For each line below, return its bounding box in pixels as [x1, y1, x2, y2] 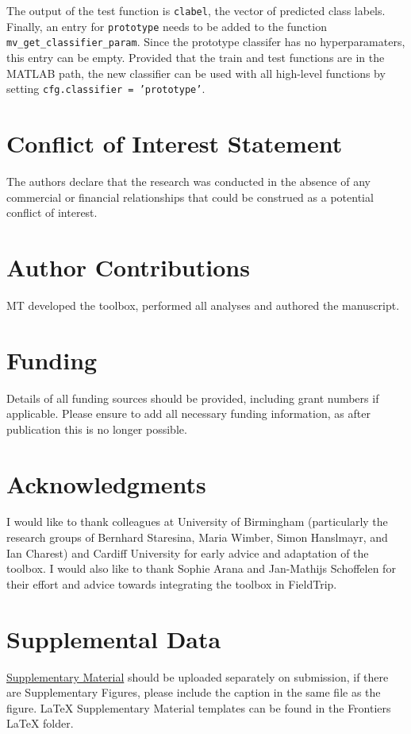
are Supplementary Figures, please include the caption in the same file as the [6, 684, 381, 701]
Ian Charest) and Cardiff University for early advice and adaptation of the [6, 544, 369, 561]
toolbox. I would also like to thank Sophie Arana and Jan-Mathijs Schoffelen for [6, 560, 396, 577]
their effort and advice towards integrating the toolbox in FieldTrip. [6, 575, 337, 592]
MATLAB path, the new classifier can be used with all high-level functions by [6, 64, 386, 81]
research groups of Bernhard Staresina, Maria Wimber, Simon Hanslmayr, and [6, 529, 388, 546]
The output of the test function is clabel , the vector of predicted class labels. [6, 2, 386, 18]
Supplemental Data [6, 622, 221, 655]
